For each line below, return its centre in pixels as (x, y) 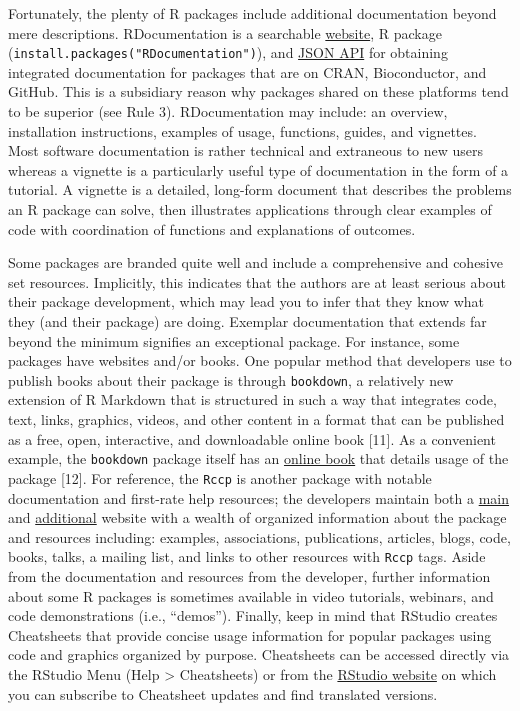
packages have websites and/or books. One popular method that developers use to (260, 360)
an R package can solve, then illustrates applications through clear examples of (250, 209)
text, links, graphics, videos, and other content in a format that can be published (256, 419)
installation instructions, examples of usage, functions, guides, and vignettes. (242, 130)
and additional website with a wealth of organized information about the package (257, 517)
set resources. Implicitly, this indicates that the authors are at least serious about (257, 281)
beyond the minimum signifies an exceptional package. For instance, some (234, 340)
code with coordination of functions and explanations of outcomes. (212, 228)
